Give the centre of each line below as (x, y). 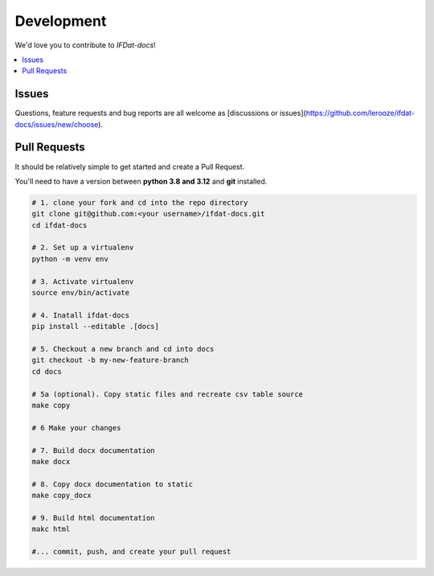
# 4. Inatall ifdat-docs (81, 315)
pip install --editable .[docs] (96, 327)
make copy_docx (61, 496)
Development (61, 21)
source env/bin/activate (81, 293)
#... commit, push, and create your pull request (131, 552)
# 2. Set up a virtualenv (83, 248)
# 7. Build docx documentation (94, 450)
